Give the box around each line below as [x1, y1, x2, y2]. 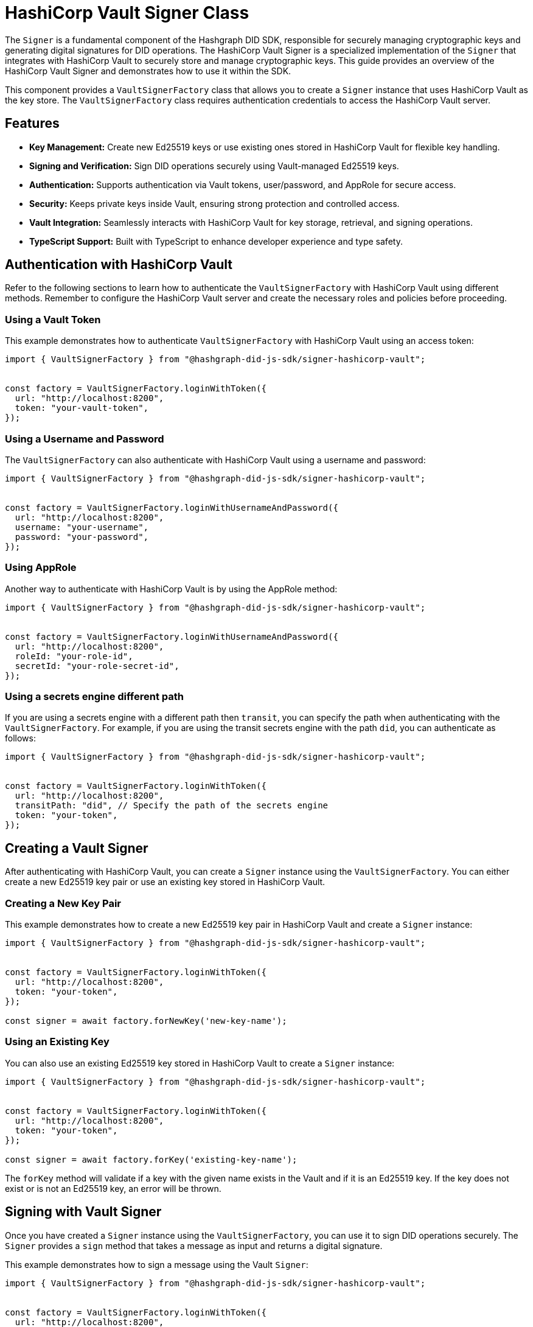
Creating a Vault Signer [5, 840, 148, 856]
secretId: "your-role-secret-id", [15, 660, 179, 671]
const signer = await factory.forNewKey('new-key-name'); [5, 1016, 287, 1026]
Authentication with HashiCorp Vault [5, 257, 233, 273]
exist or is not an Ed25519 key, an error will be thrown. [5, 1183, 221, 1194]
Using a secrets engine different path [5, 690, 184, 703]
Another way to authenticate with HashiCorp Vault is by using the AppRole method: [5, 583, 338, 594]
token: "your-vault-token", [15, 403, 149, 413]
